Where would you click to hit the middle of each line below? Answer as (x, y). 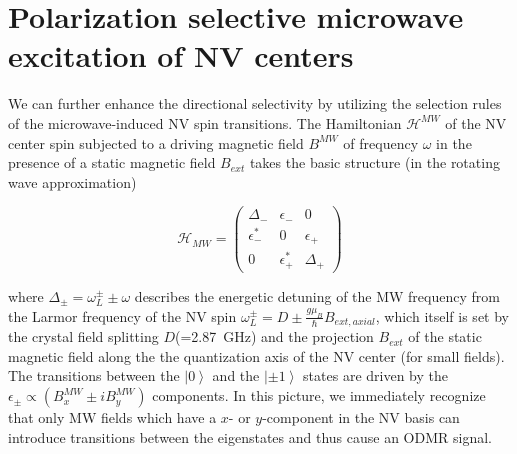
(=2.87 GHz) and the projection (274, 336)
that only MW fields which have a (112, 417)
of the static (445, 336)
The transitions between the (94, 375)
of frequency (381, 142)
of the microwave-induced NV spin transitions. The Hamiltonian (205, 122)
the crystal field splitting (83, 336)
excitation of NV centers (181, 55)
